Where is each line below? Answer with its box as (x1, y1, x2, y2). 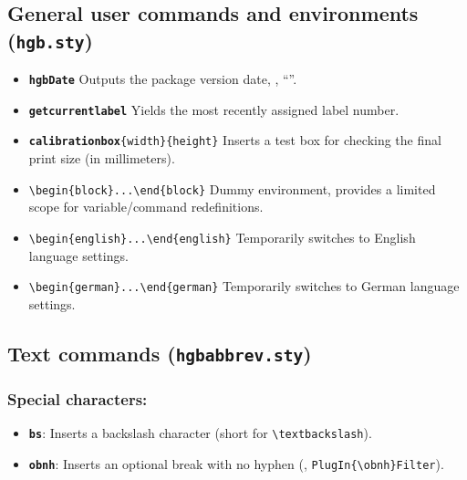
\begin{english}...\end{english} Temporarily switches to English (28, 227, 416, 246)
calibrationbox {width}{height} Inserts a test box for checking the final (28, 130, 441, 150)
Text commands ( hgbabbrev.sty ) (7, 339, 312, 367)
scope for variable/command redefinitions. (28, 197, 264, 216)
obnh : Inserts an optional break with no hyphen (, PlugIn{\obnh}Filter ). (28, 454, 444, 473)
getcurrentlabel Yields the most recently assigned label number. (28, 99, 400, 119)
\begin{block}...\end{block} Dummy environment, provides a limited (28, 179, 436, 198)
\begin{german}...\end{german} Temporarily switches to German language (28, 277, 460, 296)
